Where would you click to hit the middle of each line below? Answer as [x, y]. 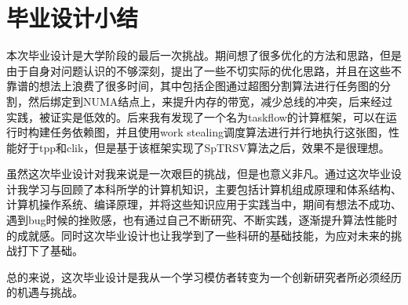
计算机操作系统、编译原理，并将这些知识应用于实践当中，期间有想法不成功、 [204, 204]
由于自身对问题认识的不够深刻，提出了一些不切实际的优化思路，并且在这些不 [204, 70]
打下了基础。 [50, 251]
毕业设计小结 [73, 18]
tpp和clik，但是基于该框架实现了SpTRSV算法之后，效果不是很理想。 [214, 147]
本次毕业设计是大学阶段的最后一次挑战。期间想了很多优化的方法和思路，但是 [204, 55]
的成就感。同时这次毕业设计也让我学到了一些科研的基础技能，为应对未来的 [199, 235]
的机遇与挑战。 [45, 292]
